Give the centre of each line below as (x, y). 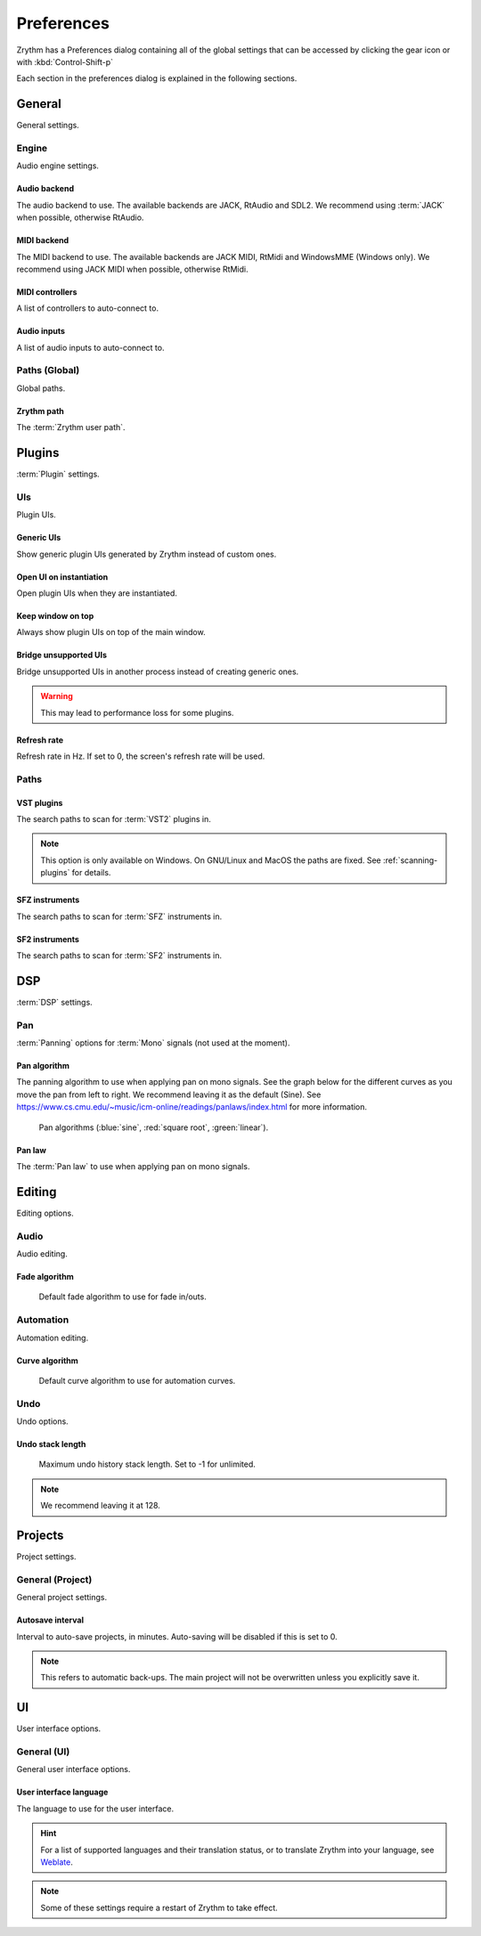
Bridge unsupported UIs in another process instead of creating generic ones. (158, 671)
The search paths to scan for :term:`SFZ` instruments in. (119, 916)
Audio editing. (42, 1253)
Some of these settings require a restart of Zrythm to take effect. (159, 1908)
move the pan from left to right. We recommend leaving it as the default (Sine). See (169, 1094)
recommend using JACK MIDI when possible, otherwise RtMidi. (132, 269)
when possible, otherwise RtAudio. (80, 217)
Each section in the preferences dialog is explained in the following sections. (157, 78)
